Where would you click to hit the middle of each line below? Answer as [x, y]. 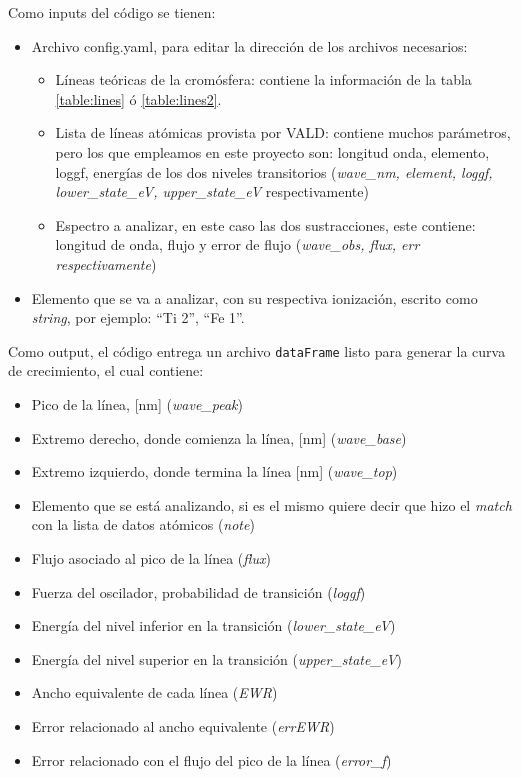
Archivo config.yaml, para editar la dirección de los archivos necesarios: [249, 45]
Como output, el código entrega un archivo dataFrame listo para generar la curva [257, 350]
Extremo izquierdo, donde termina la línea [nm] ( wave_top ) [214, 471]
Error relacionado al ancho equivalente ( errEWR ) [183, 725]
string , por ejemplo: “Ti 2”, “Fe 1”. [138, 317]
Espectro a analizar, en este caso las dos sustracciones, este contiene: [265, 224]
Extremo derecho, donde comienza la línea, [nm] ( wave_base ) [219, 437]
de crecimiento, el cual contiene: [106, 370]
